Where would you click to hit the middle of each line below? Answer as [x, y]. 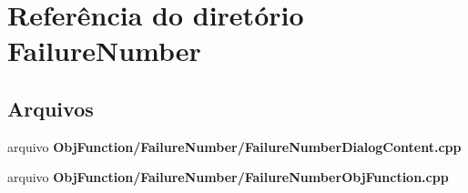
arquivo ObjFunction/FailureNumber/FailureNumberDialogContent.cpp [234, 146]
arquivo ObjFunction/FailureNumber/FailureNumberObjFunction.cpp [228, 177]
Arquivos [51, 108]
